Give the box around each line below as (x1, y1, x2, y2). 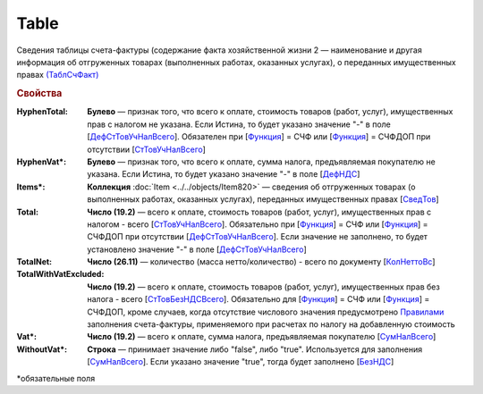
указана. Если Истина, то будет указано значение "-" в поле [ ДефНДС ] (87, 169, 360, 180)
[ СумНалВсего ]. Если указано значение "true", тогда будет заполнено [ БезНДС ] (87, 356, 394, 367)
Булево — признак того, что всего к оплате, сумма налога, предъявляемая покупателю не (87, 156, 436, 167)
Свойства (16, 88, 63, 100)
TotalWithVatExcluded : (16, 269, 105, 280)
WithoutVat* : (16, 344, 67, 355)
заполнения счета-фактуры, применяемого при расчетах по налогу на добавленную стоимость (87, 319, 455, 330)
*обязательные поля (16, 373, 96, 383)
